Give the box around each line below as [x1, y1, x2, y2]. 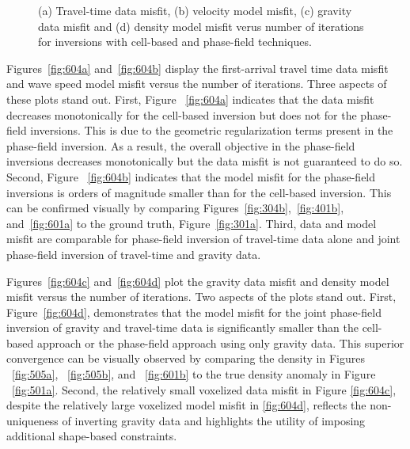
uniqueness [6, 412, 59, 428]
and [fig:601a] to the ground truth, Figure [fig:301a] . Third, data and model [6, 215, 377, 231]
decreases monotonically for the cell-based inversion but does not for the [6, 106, 357, 123]
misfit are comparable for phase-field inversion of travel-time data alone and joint [6, 230, 401, 247]
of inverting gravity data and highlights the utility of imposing [62, 412, 366, 428]
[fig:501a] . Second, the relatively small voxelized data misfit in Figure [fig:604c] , [12, 381, 397, 398]
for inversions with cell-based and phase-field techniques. [38, 33, 312, 50]
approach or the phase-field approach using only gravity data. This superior [36, 334, 404, 351]
